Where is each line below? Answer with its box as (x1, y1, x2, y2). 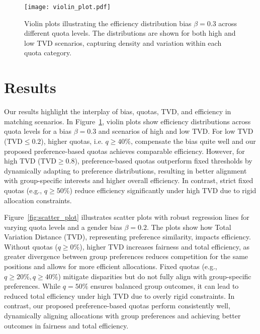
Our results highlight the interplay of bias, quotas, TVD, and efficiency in (4, 106, 231, 117)
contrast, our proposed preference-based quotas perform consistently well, (4, 300, 230, 311)
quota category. (24, 47, 71, 58)
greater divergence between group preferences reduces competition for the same (4, 251, 248, 262)
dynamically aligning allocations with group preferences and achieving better (4, 310, 241, 321)
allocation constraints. (4, 195, 72, 205)
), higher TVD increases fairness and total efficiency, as (79, 241, 250, 252)
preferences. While (4, 281, 61, 291)
